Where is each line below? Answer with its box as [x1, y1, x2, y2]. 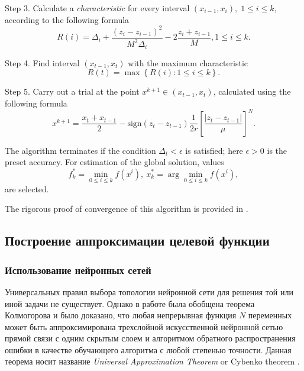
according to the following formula [5, 13, 130, 25]
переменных [248, 309, 292, 321]
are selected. [5, 182, 49, 195]
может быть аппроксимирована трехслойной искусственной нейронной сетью [5, 320, 283, 333]
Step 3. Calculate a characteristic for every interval [5, 2, 190, 14]
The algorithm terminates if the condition [5, 144, 156, 156]
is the [267, 144, 287, 156]
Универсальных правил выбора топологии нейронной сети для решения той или [5, 285, 293, 298]
